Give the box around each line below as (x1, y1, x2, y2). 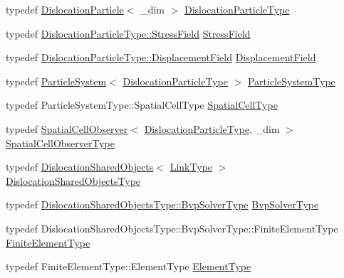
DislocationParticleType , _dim (144, 121, 280, 136)
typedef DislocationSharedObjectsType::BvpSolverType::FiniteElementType (6, 220, 338, 235)
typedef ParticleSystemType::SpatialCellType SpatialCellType (6, 97, 278, 112)
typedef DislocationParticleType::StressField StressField (6, 26, 251, 41)
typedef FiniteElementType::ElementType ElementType (6, 259, 251, 274)
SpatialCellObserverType (6, 135, 115, 150)
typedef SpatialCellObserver (6, 121, 128, 136)
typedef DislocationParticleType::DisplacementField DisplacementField (6, 50, 316, 65)
